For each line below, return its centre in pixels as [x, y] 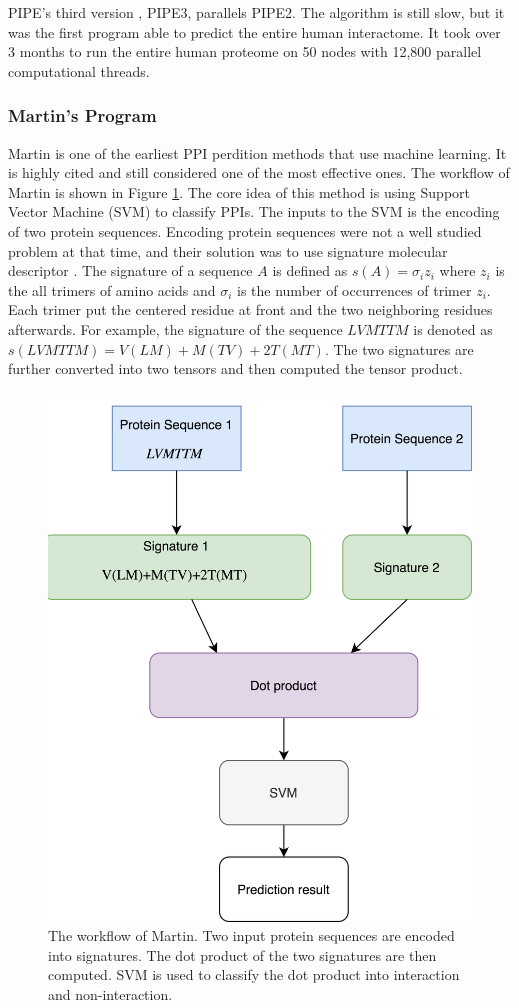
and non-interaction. [110, 993]
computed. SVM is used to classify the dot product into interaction [254, 974]
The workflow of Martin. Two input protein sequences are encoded [251, 935]
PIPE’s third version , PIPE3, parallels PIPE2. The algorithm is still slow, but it [256, 12]
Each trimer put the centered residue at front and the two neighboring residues [250, 309]
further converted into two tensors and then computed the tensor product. [235, 368]
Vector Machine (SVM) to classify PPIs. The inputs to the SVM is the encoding [254, 211]
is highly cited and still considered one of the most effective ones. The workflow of [259, 172]
